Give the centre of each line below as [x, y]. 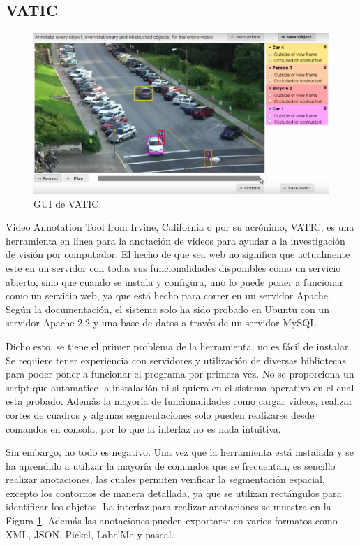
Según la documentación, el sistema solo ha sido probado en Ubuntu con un [167, 309]
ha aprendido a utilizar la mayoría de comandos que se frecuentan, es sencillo [171, 465]
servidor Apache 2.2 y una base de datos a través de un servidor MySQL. [162, 323]
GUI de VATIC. [68, 203]
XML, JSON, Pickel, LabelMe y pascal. [90, 534]
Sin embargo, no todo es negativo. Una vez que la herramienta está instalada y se [180, 452]
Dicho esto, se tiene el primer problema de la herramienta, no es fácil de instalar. [179, 346]
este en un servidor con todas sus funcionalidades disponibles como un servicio [173, 267]
